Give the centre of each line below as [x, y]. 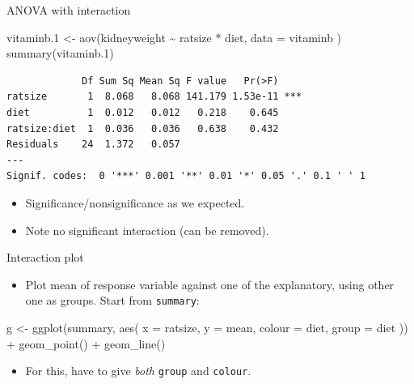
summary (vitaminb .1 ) [60, 53]
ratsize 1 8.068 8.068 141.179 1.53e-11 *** [154, 97]
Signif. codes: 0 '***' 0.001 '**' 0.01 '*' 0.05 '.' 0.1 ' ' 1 [186, 176]
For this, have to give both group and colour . [138, 371]
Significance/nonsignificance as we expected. [135, 202]
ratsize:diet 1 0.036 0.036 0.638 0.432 [143, 128]
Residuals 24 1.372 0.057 [93, 145]
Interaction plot [45, 257]
